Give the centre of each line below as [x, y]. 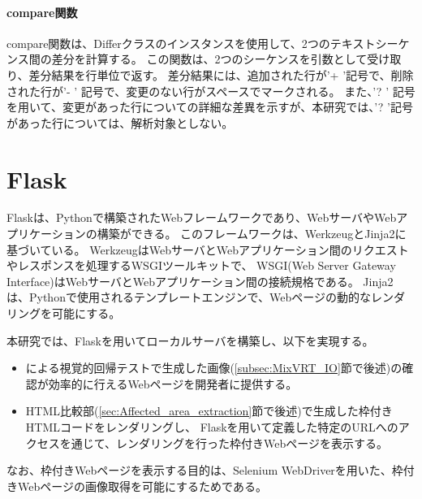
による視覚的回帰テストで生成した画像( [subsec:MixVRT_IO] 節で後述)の [214, 368]
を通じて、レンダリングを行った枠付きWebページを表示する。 [224, 443]
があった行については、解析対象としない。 [120, 122]
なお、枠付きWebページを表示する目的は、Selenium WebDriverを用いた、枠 [205, 470]
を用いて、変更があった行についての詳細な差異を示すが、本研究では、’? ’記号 [210, 107]
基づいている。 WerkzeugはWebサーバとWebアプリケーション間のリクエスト [208, 249]
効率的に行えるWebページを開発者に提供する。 [173, 383]
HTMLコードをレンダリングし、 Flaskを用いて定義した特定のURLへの [212, 427]
